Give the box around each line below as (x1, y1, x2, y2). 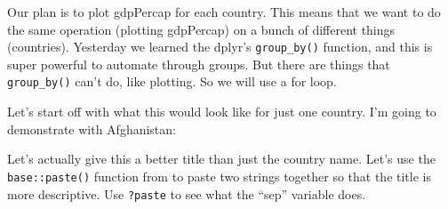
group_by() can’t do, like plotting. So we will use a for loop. (7, 72, 337, 91)
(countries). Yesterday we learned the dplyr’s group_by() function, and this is (7, 37, 433, 56)
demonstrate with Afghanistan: (7, 119, 176, 138)
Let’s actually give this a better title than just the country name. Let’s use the (7, 149, 436, 168)
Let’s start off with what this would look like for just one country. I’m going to (7, 102, 436, 121)
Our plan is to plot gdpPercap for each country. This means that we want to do (7, 3, 441, 20)
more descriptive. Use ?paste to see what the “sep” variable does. (7, 184, 366, 203)
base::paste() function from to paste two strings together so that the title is (7, 166, 431, 185)
